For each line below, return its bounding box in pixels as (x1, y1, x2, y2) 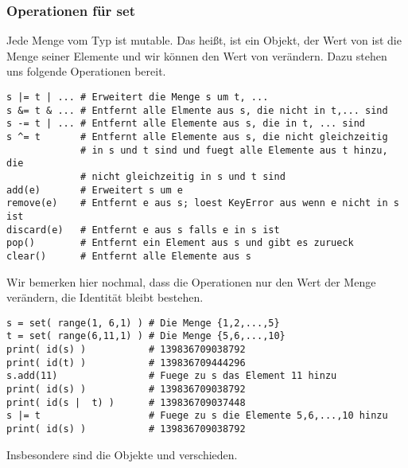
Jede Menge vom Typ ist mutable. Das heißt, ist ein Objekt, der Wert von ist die (6, 32, 402, 49)
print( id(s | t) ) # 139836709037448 (6, 396, 246, 408)
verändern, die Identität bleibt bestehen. (6, 289, 204, 306)
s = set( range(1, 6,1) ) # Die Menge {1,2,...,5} (6, 317, 280, 329)
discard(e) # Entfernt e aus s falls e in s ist (6, 224, 280, 236)
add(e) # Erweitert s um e (6, 184, 183, 196)
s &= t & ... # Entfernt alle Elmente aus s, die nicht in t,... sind (6, 104, 388, 116)
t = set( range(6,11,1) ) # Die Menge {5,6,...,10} (6, 330, 286, 342)
